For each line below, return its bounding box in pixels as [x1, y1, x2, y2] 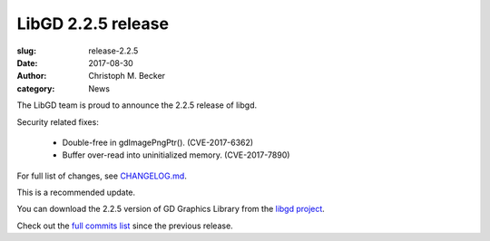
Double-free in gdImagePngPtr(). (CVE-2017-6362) [62, 137, 254, 148]
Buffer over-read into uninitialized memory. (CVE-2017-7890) [62, 149, 290, 160]
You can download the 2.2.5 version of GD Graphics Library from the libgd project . [16, 204, 326, 215]
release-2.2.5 [88, 45, 139, 56]
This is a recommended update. [16, 187, 136, 198]
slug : [16, 45, 36, 56]
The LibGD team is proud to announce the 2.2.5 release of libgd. [16, 100, 258, 111]
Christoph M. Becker [88, 71, 166, 82]
